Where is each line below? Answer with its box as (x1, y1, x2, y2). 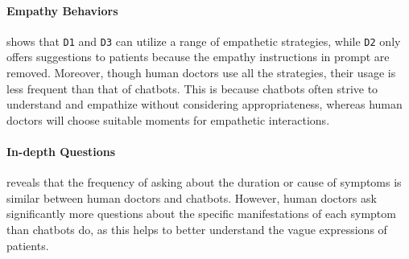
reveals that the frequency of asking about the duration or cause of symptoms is (6, 174, 402, 191)
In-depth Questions (6, 143, 116, 160)
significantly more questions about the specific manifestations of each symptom (6, 205, 396, 222)
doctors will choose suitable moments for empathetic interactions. (6, 111, 330, 128)
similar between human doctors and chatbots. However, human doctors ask (6, 189, 377, 206)
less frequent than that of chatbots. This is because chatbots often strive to (6, 80, 378, 97)
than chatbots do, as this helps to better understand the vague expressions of (6, 221, 387, 237)
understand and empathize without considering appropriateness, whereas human (6, 96, 403, 113)
